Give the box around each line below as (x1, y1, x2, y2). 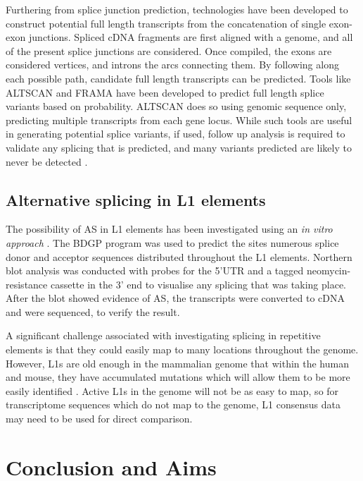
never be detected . (6, 154, 88, 169)
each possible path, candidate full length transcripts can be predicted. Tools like (6, 71, 351, 85)
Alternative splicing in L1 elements (6, 188, 266, 210)
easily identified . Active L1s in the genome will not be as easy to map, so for (6, 383, 339, 398)
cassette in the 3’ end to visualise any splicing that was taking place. (50, 276, 346, 291)
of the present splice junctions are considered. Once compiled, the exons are (6, 43, 332, 58)
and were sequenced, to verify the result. (6, 304, 180, 319)
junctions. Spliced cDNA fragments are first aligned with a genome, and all (29, 30, 353, 44)
